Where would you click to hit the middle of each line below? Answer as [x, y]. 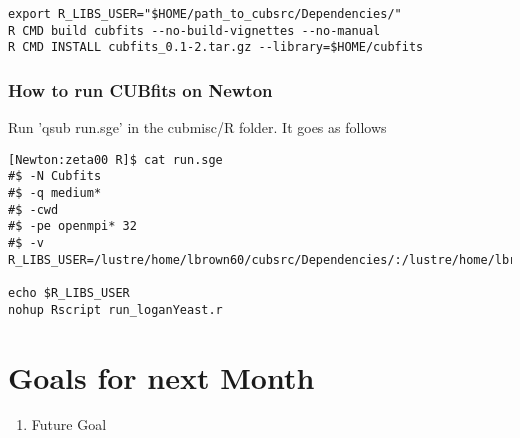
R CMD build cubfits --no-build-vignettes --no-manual [194, 30]
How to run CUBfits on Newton [140, 89]
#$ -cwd [33, 209]
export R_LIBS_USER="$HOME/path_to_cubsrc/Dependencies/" [205, 14]
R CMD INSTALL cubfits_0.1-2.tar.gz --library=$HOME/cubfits [216, 47]
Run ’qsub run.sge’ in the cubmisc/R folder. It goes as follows [197, 127]
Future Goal [69, 424]
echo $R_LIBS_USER [69, 293]
